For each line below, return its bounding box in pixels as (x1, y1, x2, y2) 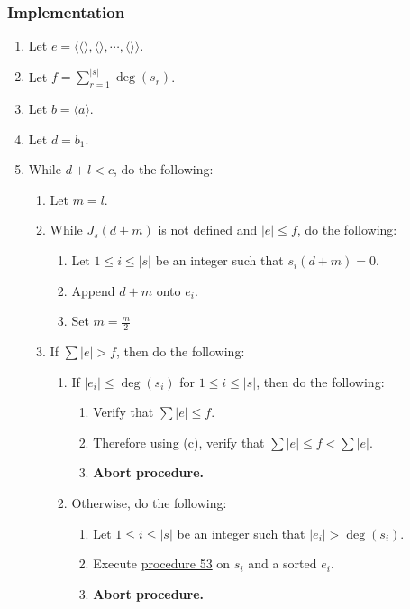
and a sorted (248, 554, 317, 573)
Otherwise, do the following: (71, 494, 227, 512)
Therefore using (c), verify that (93, 432, 265, 451)
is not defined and (158, 220, 258, 239)
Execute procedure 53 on (93, 554, 231, 573)
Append (71, 281, 115, 300)
